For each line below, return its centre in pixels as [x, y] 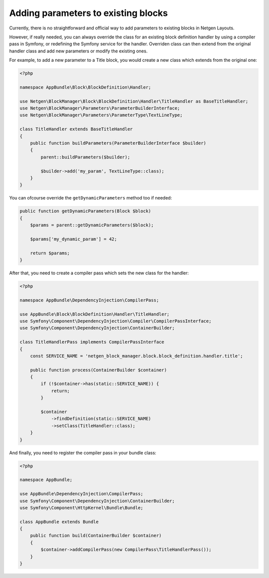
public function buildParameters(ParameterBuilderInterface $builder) [118, 143]
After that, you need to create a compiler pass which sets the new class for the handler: [99, 273]
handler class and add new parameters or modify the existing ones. [78, 51]
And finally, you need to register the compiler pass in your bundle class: [83, 453]
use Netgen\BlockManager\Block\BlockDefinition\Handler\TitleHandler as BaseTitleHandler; [134, 101]
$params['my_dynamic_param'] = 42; [73, 239]
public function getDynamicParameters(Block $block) [85, 211]
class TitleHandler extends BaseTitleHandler [76, 129]
